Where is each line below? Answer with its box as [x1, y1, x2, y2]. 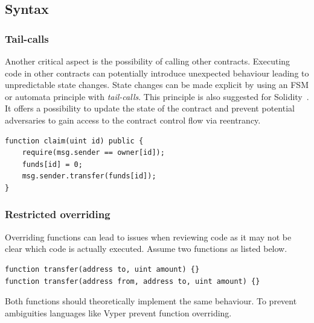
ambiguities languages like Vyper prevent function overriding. [5, 306, 232, 319]
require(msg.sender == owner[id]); [22, 148, 165, 157]
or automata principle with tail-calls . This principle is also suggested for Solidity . [5, 90, 309, 102]
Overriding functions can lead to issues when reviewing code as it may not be [5, 230, 292, 243]
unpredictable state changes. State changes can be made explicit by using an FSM [5, 78, 309, 91]
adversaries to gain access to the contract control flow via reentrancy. [5, 113, 261, 126]
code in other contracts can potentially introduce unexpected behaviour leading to [5, 66, 309, 79]
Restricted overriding [5, 207, 111, 222]
